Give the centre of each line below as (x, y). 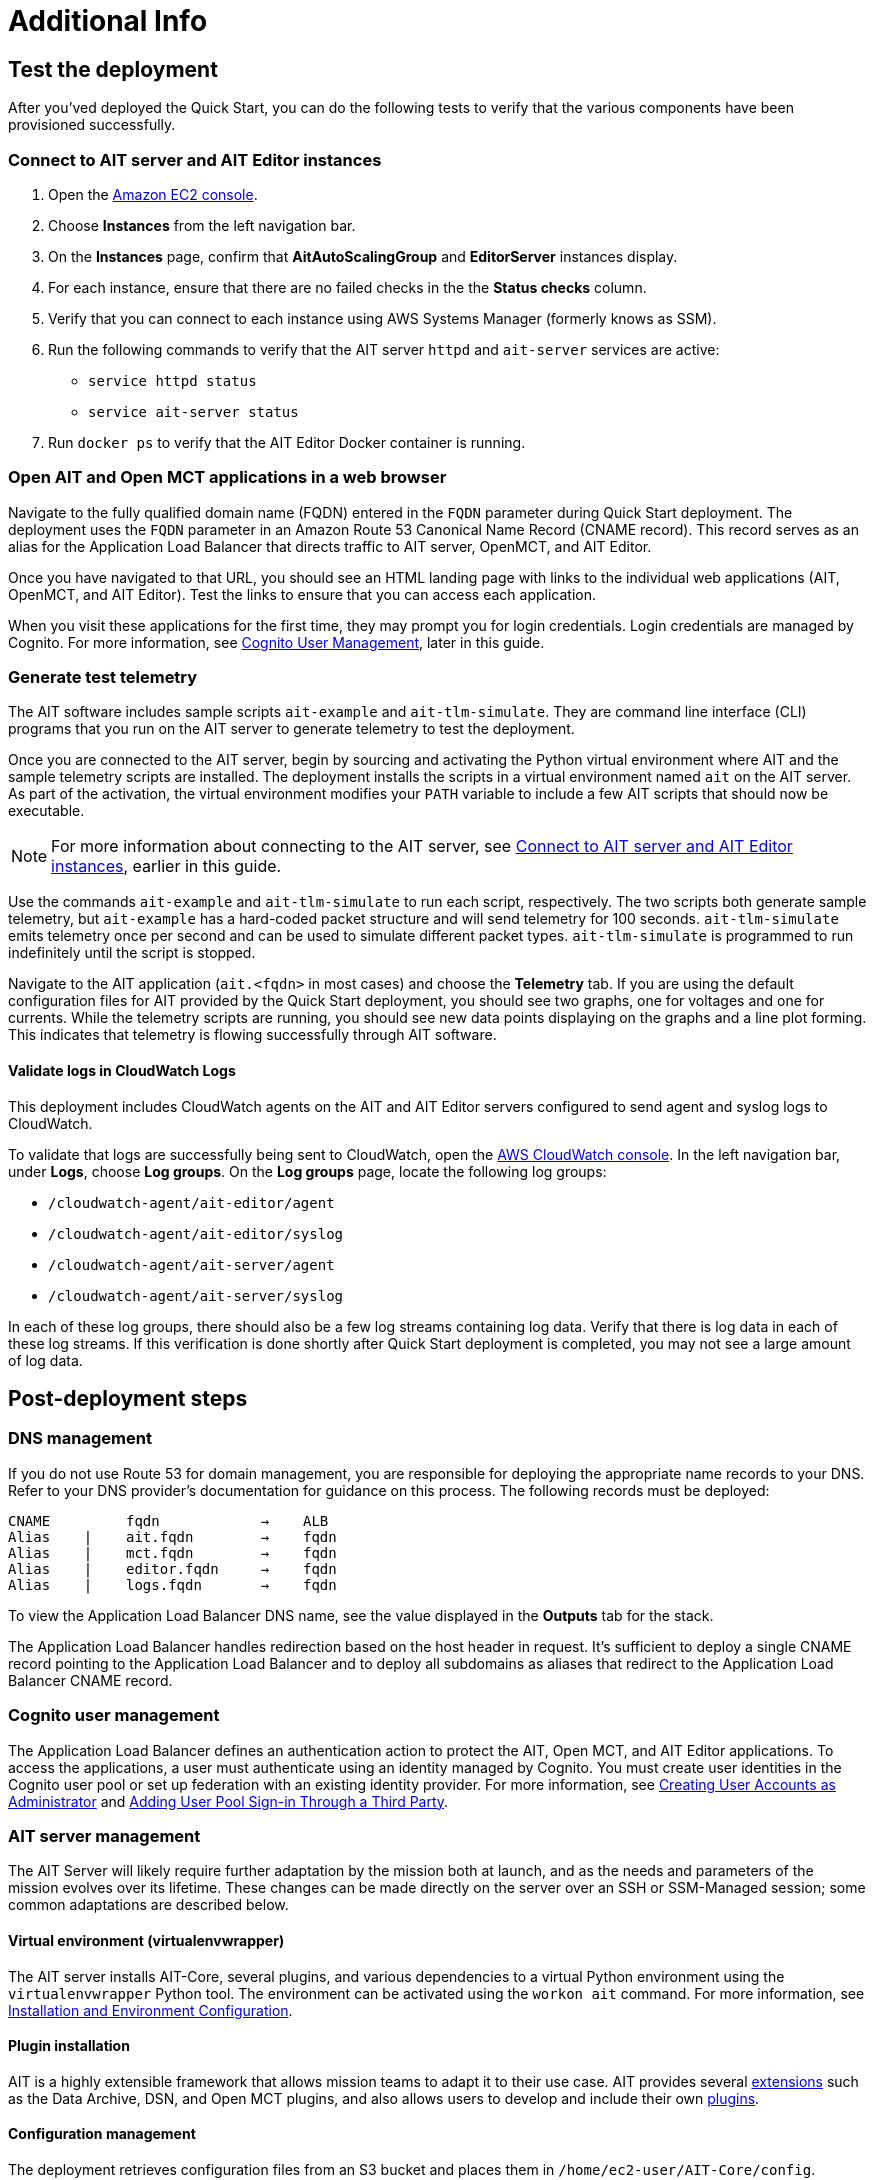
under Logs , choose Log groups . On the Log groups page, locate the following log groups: (307, 1171)
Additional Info (108, 21)
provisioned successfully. (92, 125)
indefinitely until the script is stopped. (132, 953)
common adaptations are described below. (148, 1905)
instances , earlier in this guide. (166, 866)
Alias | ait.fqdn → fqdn (172, 1536)
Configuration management (102, 2134)
